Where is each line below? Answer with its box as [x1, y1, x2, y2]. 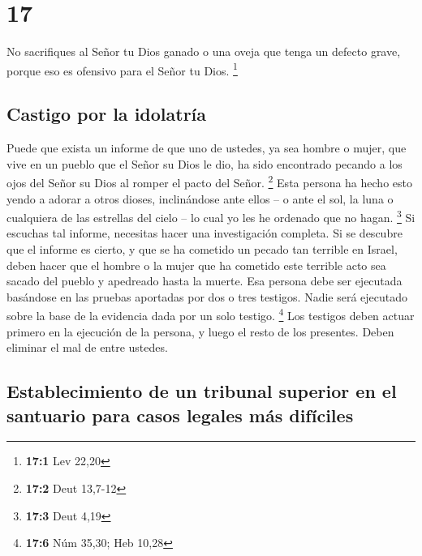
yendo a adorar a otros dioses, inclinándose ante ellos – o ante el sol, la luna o [6, 190, 394, 207]
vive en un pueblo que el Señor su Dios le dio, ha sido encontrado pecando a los [6, 155, 403, 172]
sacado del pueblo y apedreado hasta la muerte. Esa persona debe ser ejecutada [6, 272, 403, 289]
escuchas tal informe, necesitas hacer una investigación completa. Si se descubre [6, 225, 403, 242]
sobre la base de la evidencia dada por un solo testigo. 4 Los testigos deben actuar [6, 305, 415, 324]
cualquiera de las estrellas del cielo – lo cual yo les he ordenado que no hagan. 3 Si [6, 207, 416, 225]
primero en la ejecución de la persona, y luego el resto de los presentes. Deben [6, 323, 394, 340]
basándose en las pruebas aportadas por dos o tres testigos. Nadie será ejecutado [6, 288, 408, 305]
